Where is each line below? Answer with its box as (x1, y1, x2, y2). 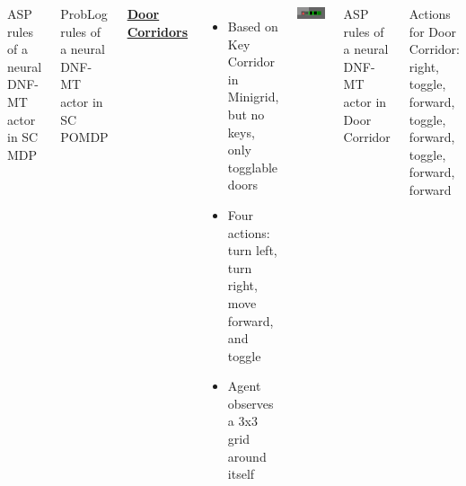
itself (227, 464, 255, 483)
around (227, 446, 267, 465)
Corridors (127, 22, 189, 40)
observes (227, 393, 274, 412)
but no (227, 104, 265, 123)
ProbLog (60, 4, 108, 22)
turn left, (227, 241, 277, 260)
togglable (227, 157, 278, 176)
